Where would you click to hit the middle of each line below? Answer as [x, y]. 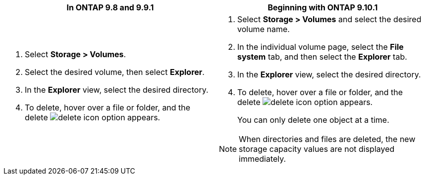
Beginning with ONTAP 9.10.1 [323, 7]
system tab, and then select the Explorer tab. [322, 57]
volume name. [264, 29]
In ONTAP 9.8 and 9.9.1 [110, 7]
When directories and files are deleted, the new [327, 139]
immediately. [263, 159]
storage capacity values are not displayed [317, 149]
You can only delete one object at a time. [313, 120]
